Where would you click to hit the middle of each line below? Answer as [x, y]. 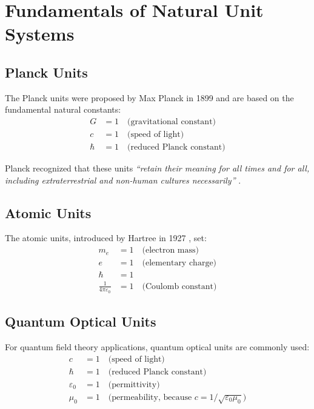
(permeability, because [150, 397]
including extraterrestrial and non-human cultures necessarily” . [123, 180]
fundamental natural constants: [63, 109]
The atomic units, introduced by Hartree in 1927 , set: [106, 238]
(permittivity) [134, 384]
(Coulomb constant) [179, 286]
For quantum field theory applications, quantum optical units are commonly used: [157, 347]
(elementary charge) [179, 263]
